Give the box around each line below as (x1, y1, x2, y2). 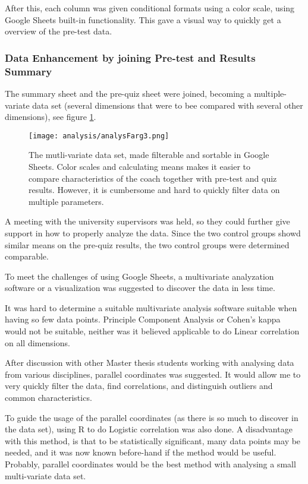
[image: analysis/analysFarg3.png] (29, 131, 169, 140)
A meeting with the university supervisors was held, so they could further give (5, 215, 290, 227)
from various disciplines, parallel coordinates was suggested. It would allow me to (5, 368, 301, 380)
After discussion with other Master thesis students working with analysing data (5, 356, 294, 369)
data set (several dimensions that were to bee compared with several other (32, 99, 303, 111)
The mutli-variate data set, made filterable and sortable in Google (29, 148, 269, 161)
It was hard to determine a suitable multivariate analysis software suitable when (5, 301, 297, 314)
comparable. (5, 250, 49, 262)
